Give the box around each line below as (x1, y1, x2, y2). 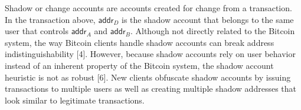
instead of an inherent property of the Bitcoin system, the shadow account (5, 59, 274, 71)
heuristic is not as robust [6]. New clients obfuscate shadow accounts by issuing (5, 71, 291, 83)
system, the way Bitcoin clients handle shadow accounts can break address (5, 36, 274, 48)
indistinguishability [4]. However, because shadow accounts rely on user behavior (5, 48, 296, 60)
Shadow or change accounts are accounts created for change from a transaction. (5, 2, 292, 14)
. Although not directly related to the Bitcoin (130, 25, 295, 37)
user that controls (5, 25, 68, 37)
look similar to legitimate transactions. (5, 94, 145, 106)
